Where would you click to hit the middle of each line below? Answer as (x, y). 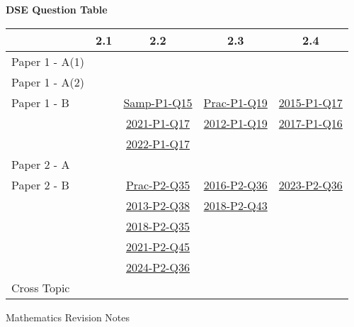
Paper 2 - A (41, 164)
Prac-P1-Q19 (235, 102)
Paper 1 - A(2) (48, 82)
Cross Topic (41, 287)
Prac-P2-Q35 (158, 184)
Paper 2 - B (40, 184)
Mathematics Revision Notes (68, 317)
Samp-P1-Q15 (158, 102)
